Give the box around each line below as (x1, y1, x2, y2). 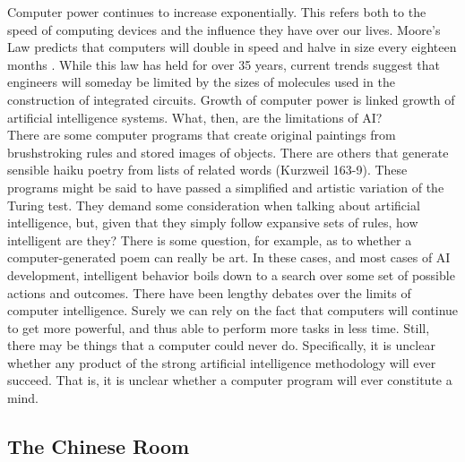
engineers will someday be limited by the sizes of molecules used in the (7, 73, 395, 91)
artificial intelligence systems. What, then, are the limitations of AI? (7, 107, 383, 126)
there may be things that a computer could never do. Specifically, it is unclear (7, 336, 435, 355)
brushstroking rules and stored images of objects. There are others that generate (7, 142, 449, 161)
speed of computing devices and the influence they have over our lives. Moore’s (7, 20, 441, 38)
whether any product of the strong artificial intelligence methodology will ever (7, 353, 436, 372)
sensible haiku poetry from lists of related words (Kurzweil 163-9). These (7, 160, 408, 179)
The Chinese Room (7, 432, 190, 460)
